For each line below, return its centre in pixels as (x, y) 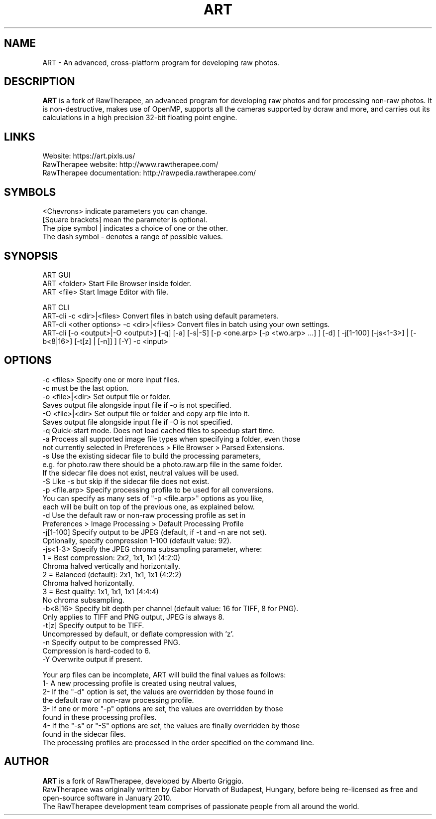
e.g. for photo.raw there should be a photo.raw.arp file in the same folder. (163, 464)
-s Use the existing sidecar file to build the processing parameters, (152, 456)
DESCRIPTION (40, 82)
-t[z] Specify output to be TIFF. (93, 625)
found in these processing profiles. (100, 717)
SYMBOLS (30, 192)
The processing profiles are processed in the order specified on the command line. (178, 742)
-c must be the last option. (86, 388)
